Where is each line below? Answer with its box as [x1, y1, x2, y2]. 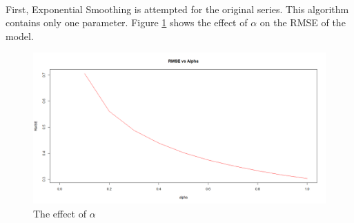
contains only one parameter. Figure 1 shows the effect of [6, 15, 248, 30]
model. [6, 28, 34, 43]
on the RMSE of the [259, 15, 346, 30]
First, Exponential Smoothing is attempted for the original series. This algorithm [6, 1, 349, 16]
